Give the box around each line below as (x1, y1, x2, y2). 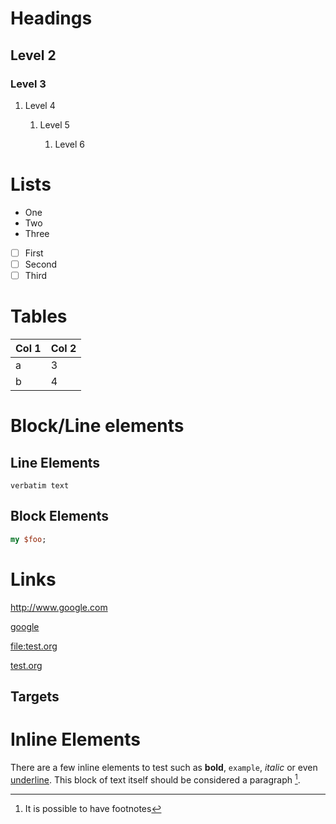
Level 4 (24, 99, 56, 111)
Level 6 (54, 138, 85, 150)
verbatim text (10, 480, 70, 491)
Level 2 (10, 47, 57, 64)
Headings (10, 7, 93, 30)
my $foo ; (10, 534, 47, 544)
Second (24, 258, 58, 270)
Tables (10, 305, 68, 328)
